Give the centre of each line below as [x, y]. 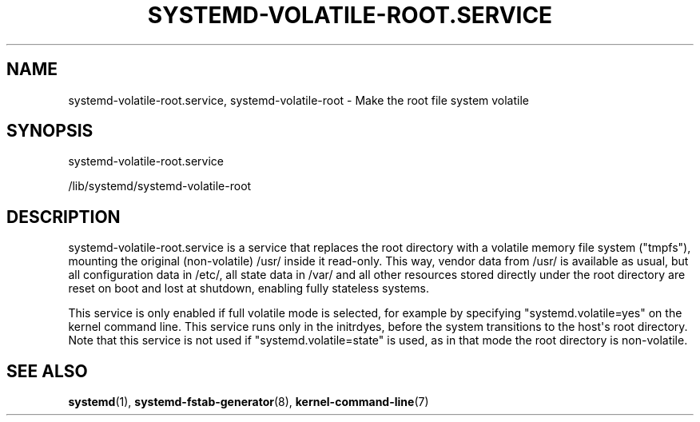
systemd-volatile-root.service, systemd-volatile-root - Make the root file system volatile [299, 100]
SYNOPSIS [50, 131]
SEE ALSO [47, 371]
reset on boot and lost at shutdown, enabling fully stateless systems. [249, 289]
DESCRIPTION [64, 217]
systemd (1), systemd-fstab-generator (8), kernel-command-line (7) [249, 402]
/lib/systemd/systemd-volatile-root [160, 186]
